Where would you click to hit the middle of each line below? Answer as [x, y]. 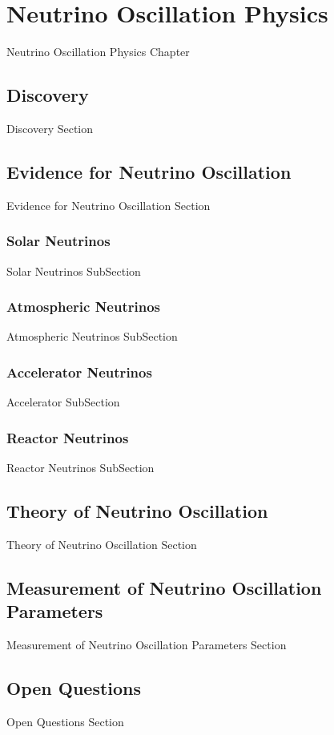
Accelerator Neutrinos [79, 372]
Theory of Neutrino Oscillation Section [102, 544]
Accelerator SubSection [63, 402]
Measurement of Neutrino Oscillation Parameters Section [147, 644]
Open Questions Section [65, 721]
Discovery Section [50, 128]
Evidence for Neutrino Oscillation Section [109, 205]
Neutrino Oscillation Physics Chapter [98, 52]
